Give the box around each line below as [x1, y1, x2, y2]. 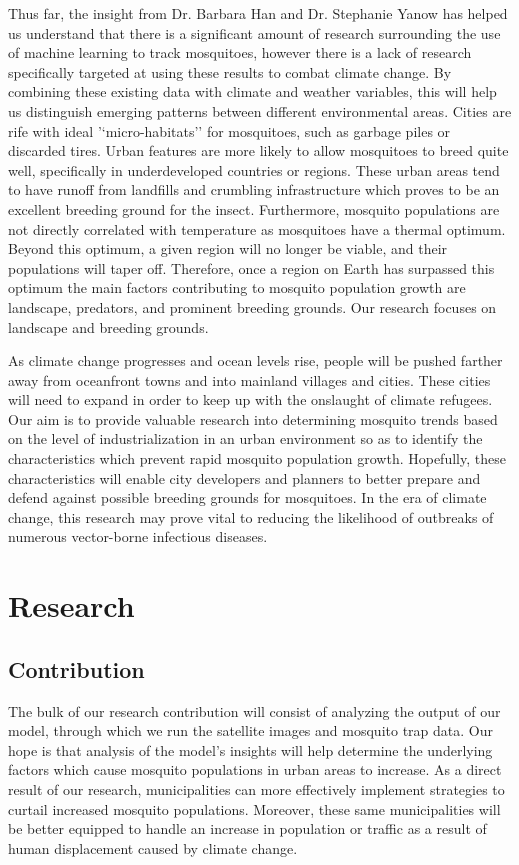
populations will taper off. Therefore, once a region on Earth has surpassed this [8, 257, 495, 278]
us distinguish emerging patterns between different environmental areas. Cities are [8, 100, 512, 121]
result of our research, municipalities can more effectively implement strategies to [8, 778, 505, 799]
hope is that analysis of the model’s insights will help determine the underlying [8, 739, 493, 760]
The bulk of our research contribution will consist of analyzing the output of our [8, 700, 501, 721]
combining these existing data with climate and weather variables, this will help [8, 81, 497, 102]
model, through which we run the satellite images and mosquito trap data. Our [8, 720, 493, 741]
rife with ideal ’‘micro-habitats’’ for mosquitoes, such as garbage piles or [8, 120, 451, 141]
